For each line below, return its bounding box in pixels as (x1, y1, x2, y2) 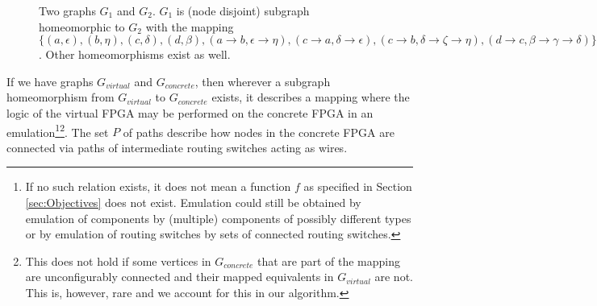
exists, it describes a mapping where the (211, 89, 410, 105)
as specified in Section (303, 178, 412, 195)
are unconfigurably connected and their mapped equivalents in (25, 268, 334, 285)
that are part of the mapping (257, 252, 401, 269)
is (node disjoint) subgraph (176, 2, 310, 19)
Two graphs (39, 2, 96, 19)
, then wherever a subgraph (194, 72, 331, 89)
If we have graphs (6, 72, 94, 89)
